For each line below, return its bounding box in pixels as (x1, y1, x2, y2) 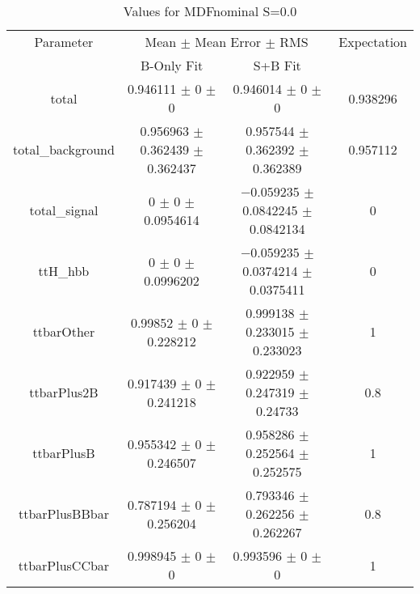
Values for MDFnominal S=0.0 (123, 2, 297, 20)
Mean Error (195, 32, 262, 51)
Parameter (34, 32, 94, 51)
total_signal (29, 201, 99, 219)
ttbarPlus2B (29, 383, 99, 401)
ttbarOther (32, 322, 95, 341)
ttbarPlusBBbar (18, 504, 109, 523)
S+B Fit (253, 56, 301, 74)
